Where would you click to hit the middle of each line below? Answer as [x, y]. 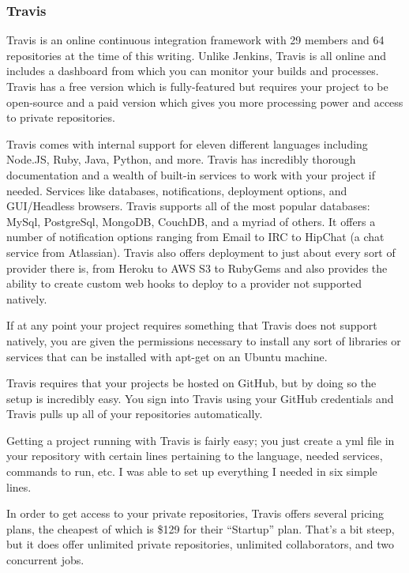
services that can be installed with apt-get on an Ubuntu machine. [167, 356]
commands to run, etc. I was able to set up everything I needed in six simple [192, 471]
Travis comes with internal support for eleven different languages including [187, 143]
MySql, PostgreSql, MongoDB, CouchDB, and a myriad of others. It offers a [191, 221]
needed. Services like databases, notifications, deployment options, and [177, 190]
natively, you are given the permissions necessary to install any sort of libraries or [204, 340]
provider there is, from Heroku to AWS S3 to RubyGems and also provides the [197, 268]
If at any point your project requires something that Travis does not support [192, 325]
